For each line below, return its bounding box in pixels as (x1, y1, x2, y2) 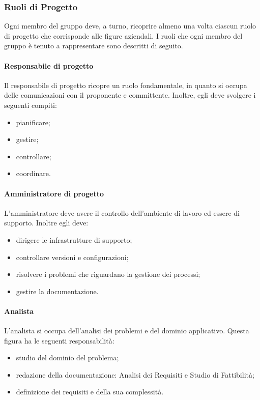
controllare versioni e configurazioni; (16, 251, 129, 262)
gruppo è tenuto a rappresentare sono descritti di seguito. (4, 40, 183, 51)
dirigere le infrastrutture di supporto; (16, 234, 132, 245)
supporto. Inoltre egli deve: (4, 217, 89, 228)
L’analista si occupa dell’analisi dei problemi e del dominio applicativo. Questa (4, 325, 249, 336)
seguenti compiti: (4, 99, 57, 110)
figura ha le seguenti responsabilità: (4, 335, 114, 346)
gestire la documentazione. (16, 285, 99, 296)
